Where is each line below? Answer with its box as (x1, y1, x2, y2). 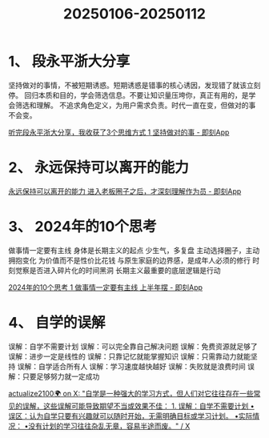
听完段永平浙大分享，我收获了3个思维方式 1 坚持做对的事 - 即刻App (8, 127, 230, 137)
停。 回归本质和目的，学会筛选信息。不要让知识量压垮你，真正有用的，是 (8, 90, 249, 100)
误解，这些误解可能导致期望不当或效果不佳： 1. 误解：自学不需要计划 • (22, 401, 255, 411)
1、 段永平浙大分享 (8, 53, 130, 70)
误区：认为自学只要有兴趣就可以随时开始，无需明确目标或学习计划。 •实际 (8, 411, 253, 420)
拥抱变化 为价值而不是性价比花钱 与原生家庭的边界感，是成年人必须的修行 (8, 255, 251, 265)
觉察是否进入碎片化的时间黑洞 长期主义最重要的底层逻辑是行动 (14, 265, 221, 275)
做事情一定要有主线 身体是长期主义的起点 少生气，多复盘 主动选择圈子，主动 (8, 245, 260, 255)
